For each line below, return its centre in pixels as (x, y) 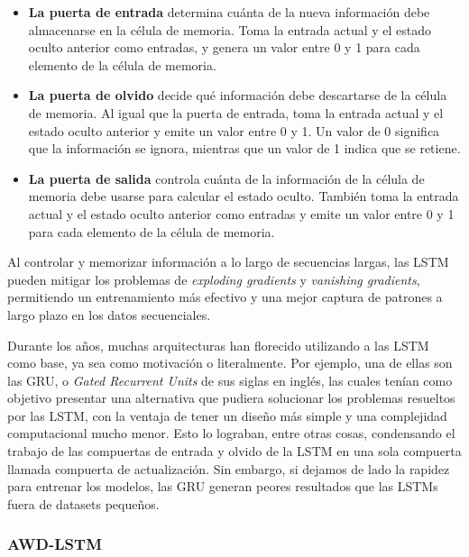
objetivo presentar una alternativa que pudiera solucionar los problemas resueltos (231, 398)
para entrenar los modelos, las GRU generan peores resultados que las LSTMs (223, 486)
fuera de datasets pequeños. (83, 503)
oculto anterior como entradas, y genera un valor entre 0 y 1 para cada (224, 47)
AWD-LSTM (55, 544)
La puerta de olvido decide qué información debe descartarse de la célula (238, 95)
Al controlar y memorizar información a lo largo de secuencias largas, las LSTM (228, 262)
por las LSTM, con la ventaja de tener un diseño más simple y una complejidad (227, 415)
